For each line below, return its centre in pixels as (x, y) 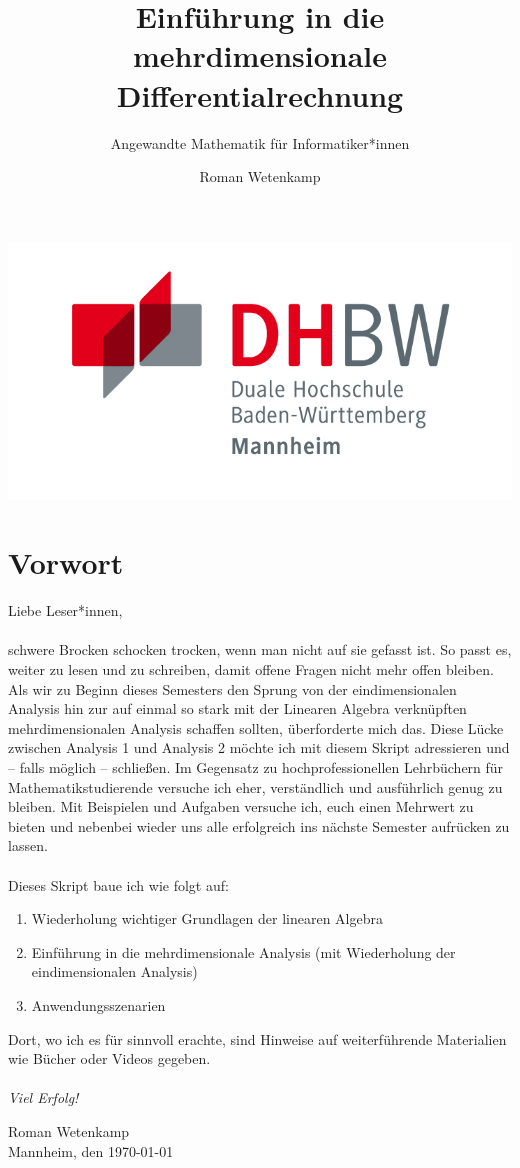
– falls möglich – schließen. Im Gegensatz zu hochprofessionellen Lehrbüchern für (256, 767)
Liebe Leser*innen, (65, 610)
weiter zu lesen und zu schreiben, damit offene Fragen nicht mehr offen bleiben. (251, 669)
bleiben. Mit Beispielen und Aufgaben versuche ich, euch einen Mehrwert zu (241, 806)
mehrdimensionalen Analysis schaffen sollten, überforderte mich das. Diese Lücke (256, 727)
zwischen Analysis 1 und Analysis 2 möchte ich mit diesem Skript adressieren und (259, 747)
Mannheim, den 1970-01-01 (91, 1150)
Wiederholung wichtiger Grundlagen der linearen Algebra (207, 918)
